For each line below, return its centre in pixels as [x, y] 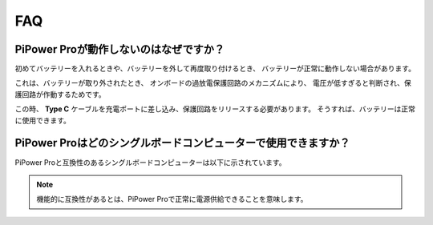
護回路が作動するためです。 [60, 94]
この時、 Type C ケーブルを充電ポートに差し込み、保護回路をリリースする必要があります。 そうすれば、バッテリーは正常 [215, 109]
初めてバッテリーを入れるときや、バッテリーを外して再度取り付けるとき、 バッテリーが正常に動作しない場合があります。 [215, 69]
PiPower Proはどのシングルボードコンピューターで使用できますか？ [182, 143]
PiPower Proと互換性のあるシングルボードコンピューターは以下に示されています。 [150, 162]
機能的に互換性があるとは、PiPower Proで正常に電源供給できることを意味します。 [172, 199]
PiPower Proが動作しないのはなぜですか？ [120, 49]
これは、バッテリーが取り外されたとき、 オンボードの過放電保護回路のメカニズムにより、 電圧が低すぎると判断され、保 [213, 83]
